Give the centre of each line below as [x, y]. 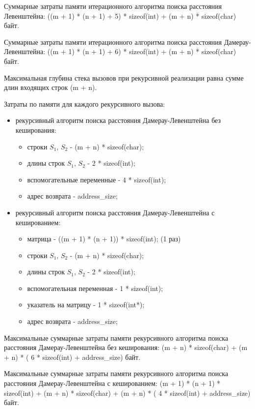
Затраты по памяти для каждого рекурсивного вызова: [85, 103]
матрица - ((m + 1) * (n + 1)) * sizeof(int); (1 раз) [104, 239]
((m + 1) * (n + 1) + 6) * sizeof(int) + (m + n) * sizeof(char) [142, 51]
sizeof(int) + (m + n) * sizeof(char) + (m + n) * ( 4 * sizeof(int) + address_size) [127, 393]
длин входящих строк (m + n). [51, 87]
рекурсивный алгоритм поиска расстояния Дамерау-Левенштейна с [115, 212]
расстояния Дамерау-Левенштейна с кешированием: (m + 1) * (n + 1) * [112, 383]
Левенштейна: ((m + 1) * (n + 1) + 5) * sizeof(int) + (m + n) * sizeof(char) [120, 15]
